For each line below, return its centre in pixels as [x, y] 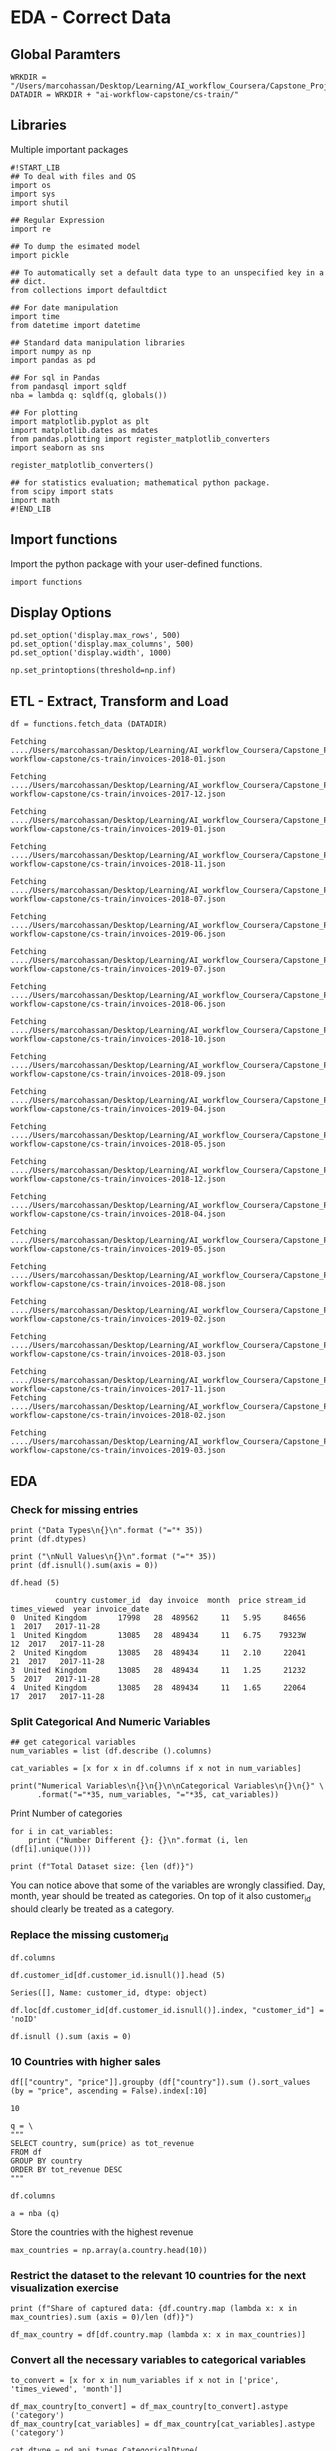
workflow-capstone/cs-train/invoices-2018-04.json [118, 1214]
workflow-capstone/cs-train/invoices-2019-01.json [118, 829]
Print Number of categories [66, 1813]
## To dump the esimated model [75, 246]
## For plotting [44, 412]
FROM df [26, 2152]
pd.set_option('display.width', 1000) [91, 653]
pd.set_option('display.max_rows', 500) [96, 636]
